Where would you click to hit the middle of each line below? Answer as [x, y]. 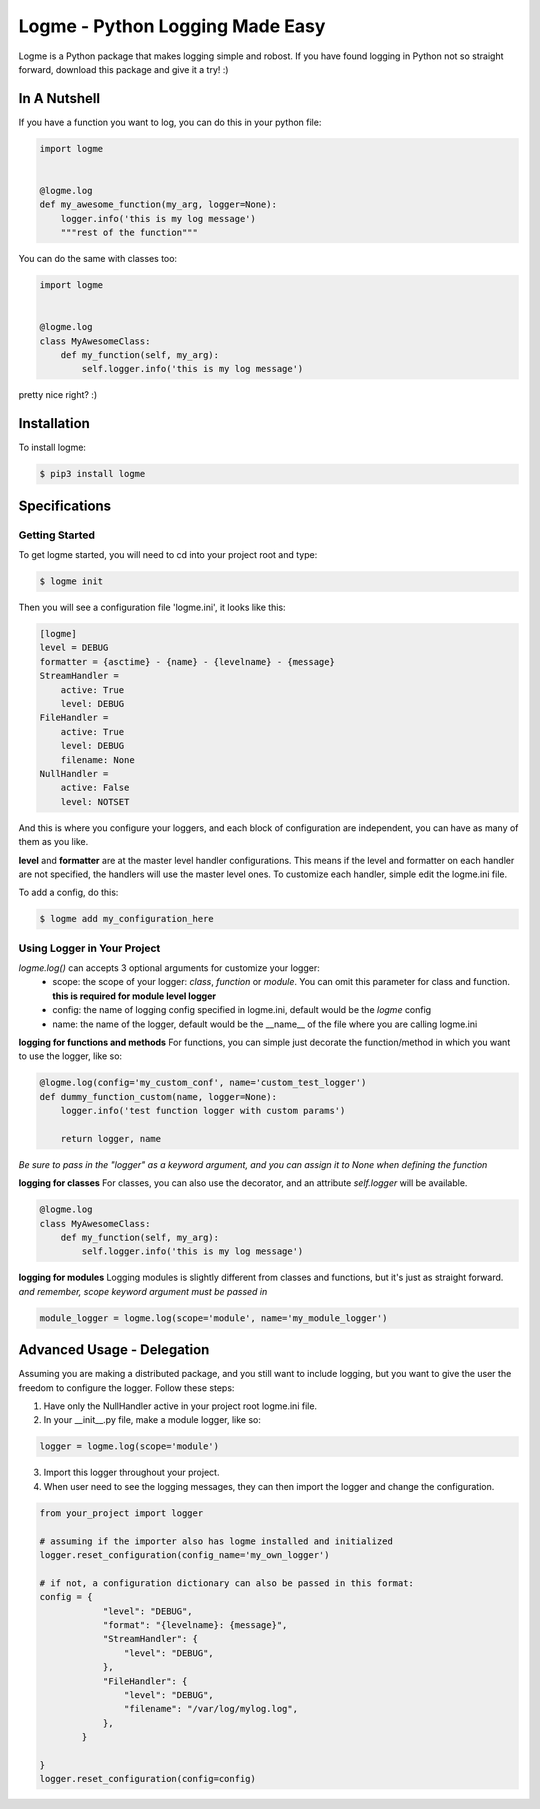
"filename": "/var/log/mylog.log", [211, 1709]
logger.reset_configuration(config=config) [148, 1779]
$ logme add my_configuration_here [126, 919]
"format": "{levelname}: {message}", [195, 1624]
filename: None [97, 759]
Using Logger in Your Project [89, 948]
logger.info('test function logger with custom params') [203, 1111]
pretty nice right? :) [58, 395]
